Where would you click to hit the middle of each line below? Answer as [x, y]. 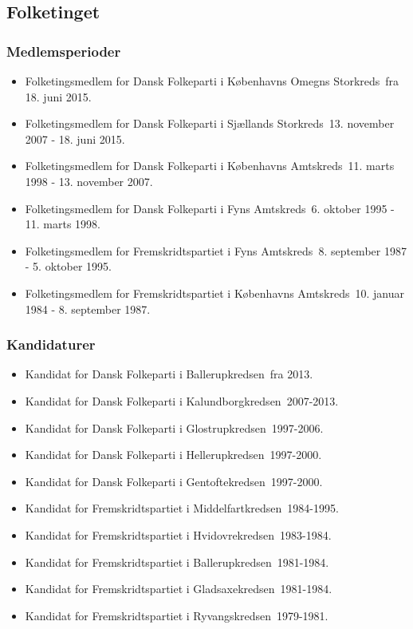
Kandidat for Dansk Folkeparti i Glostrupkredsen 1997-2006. [174, 427]
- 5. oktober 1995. [68, 266]
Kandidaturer [51, 344]
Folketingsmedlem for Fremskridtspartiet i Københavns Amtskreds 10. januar [214, 293]
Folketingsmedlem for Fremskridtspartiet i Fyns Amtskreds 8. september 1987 [216, 250]
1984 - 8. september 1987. [88, 309]
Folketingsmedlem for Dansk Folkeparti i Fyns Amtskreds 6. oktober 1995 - [210, 208]
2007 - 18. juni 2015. [75, 138]
